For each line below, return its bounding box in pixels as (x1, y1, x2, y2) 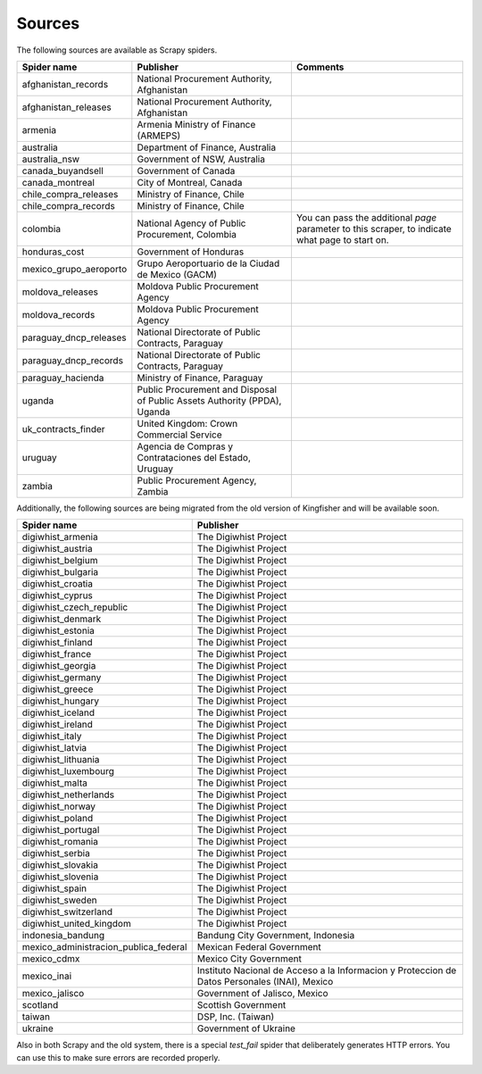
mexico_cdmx (21, 953, 80, 965)
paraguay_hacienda (21, 371, 104, 384)
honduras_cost (21, 246, 85, 258)
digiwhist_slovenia (21, 870, 99, 883)
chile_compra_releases (21, 187, 119, 200)
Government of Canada (137, 164, 236, 177)
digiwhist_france (21, 648, 92, 661)
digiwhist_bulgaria (21, 566, 99, 579)
